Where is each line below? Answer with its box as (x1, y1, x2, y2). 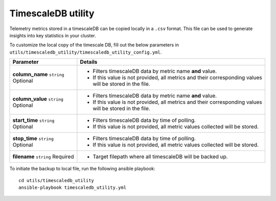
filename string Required (12, 153, 74, 160)
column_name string (12, 71, 64, 78)
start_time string (12, 117, 55, 124)
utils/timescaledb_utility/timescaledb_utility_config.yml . (9, 49, 162, 55)
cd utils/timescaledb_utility (18, 178, 95, 183)
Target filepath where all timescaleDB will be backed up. (93, 153, 228, 160)
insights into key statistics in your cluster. (9, 32, 97, 38)
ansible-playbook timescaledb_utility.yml (18, 184, 127, 190)
